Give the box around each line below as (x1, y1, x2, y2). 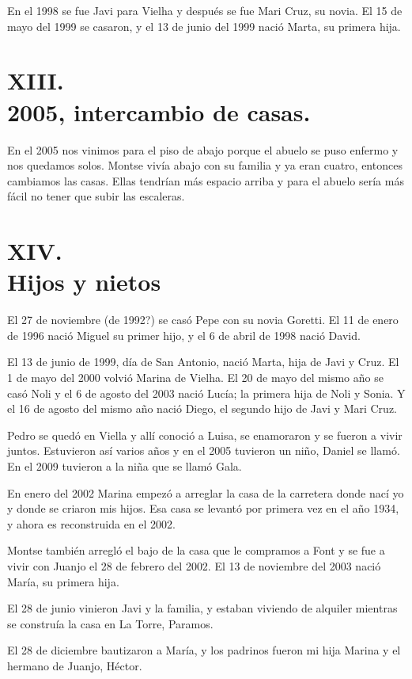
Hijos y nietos (7, 265, 161, 298)
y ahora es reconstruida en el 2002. (7, 515, 176, 532)
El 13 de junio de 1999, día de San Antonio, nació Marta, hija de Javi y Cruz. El (7, 353, 399, 370)
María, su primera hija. (7, 573, 119, 589)
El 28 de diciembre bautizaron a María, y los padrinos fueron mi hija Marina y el (7, 642, 401, 658)
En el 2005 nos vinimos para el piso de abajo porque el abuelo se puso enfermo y (7, 141, 399, 158)
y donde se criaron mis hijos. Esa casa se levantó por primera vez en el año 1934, (7, 500, 399, 517)
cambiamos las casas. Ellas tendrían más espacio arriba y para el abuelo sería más (7, 172, 404, 189)
